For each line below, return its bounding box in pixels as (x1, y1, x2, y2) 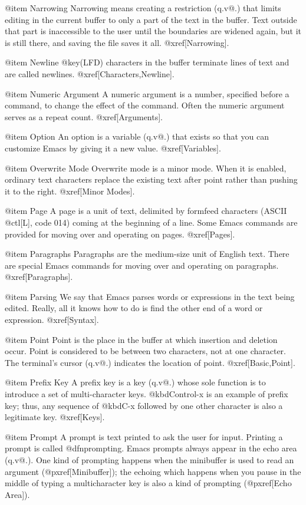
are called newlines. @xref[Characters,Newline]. (5, 67, 175, 80)
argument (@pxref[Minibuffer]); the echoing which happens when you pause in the (5, 465, 301, 477)
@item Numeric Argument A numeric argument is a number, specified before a (5, 87, 289, 100)
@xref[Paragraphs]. (5, 270, 73, 283)
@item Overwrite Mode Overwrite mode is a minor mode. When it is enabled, (5, 161, 287, 174)
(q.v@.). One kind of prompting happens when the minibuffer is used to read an (5, 454, 294, 466)
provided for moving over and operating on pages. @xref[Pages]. (5, 227, 235, 240)
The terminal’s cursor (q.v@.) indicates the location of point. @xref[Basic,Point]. (5, 356, 295, 368)
